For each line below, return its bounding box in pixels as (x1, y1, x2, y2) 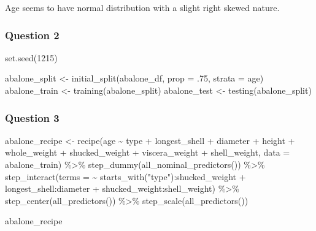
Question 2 (5, 27, 60, 42)
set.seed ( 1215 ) (5, 51, 58, 64)
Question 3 (5, 110, 60, 125)
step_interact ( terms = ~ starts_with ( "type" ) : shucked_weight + (5, 170, 246, 183)
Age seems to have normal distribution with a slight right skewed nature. (5, 1, 280, 13)
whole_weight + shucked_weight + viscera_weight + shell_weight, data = (5, 146, 290, 159)
